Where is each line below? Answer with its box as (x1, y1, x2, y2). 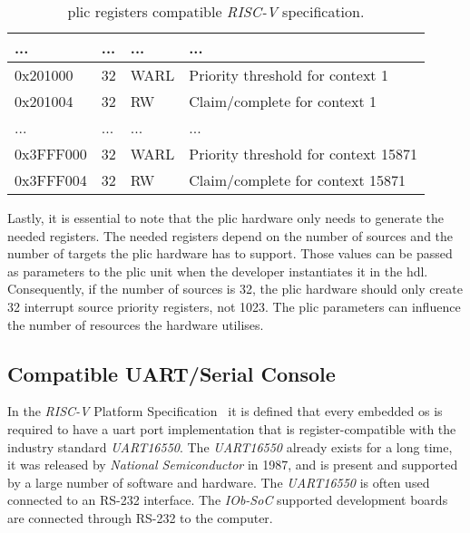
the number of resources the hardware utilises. (7, 315, 264, 334)
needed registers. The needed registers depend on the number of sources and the (7, 226, 454, 245)
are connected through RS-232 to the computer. (7, 508, 273, 527)
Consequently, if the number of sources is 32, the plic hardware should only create (7, 279, 463, 298)
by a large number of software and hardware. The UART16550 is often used (7, 472, 430, 491)
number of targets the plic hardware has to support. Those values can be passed (7, 244, 453, 263)
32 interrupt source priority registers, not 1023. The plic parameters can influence (7, 296, 461, 315)
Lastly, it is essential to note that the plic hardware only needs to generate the (7, 208, 444, 227)
